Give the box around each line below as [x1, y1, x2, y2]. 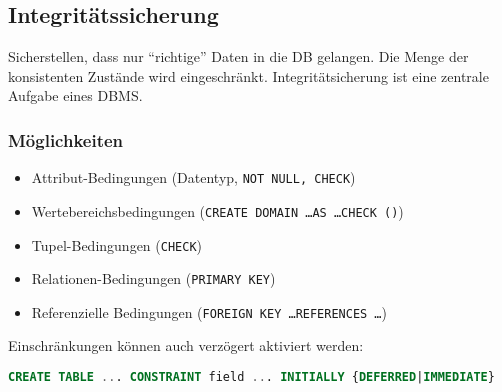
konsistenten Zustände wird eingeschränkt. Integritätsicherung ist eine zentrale [8, 65, 489, 86]
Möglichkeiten [8, 127, 124, 152]
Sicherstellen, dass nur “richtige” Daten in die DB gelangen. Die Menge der [8, 46, 469, 67]
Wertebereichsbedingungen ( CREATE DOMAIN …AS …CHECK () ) [31, 200, 404, 221]
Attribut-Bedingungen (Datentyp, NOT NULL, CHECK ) [31, 167, 356, 188]
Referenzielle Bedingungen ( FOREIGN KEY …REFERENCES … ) [31, 301, 387, 322]
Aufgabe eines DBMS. [8, 85, 143, 106]
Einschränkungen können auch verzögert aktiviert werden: [8, 335, 364, 356]
